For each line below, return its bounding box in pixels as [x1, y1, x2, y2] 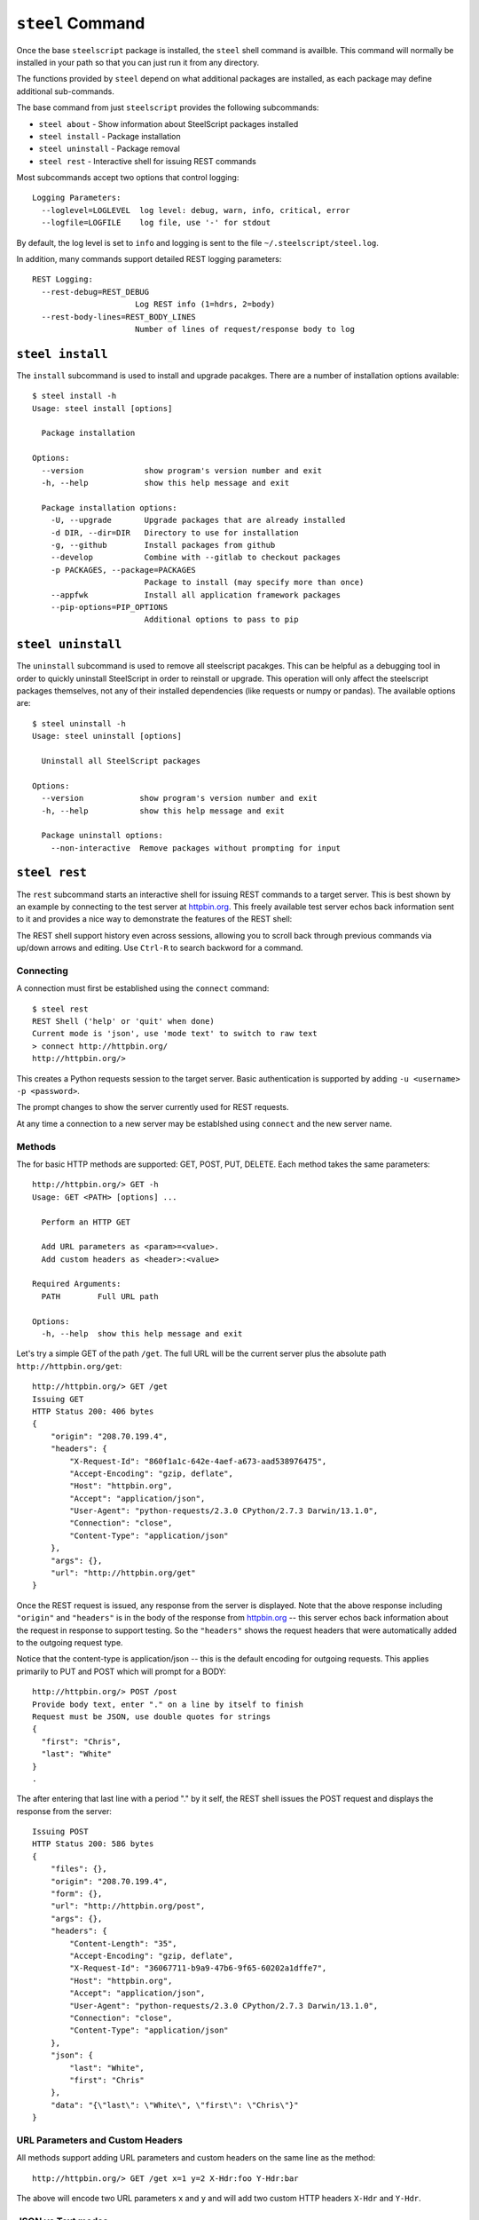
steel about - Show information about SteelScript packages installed [38, 118, 299, 129]
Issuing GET [32, 1394, 84, 1404]
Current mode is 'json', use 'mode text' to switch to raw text [32, 1028, 318, 1039]
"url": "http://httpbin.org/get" [50, 1568, 197, 1578]
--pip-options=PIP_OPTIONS [50, 602, 169, 612]
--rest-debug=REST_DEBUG [41, 287, 150, 297]
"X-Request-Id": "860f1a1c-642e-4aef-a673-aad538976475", [69, 1456, 327, 1466]
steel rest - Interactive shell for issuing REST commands [38, 155, 256, 166]
